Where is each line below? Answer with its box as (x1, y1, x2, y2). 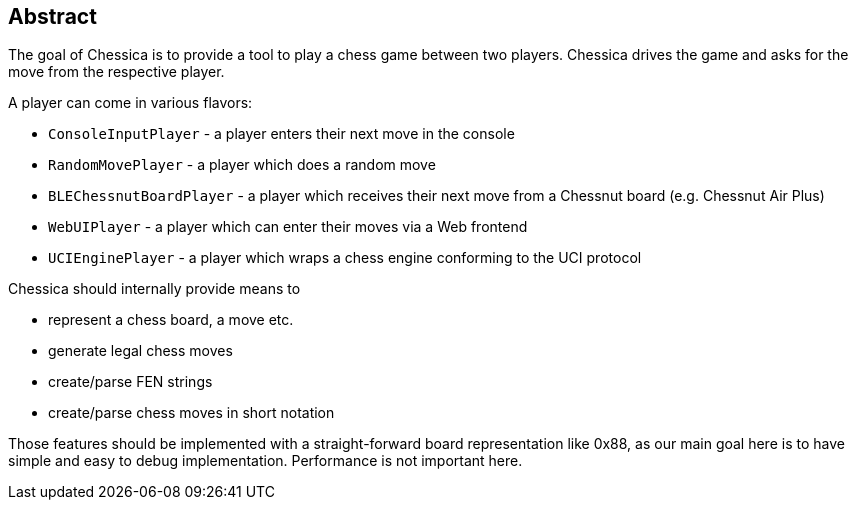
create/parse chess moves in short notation (48, 404, 335, 422)
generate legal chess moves (48, 342, 233, 360)
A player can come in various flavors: (8, 94, 253, 112)
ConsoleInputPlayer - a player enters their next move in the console (48, 125, 515, 143)
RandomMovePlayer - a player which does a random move (48, 156, 436, 174)
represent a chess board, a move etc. (48, 311, 294, 329)
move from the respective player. (8, 63, 225, 81)
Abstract (8, 4, 97, 29)
